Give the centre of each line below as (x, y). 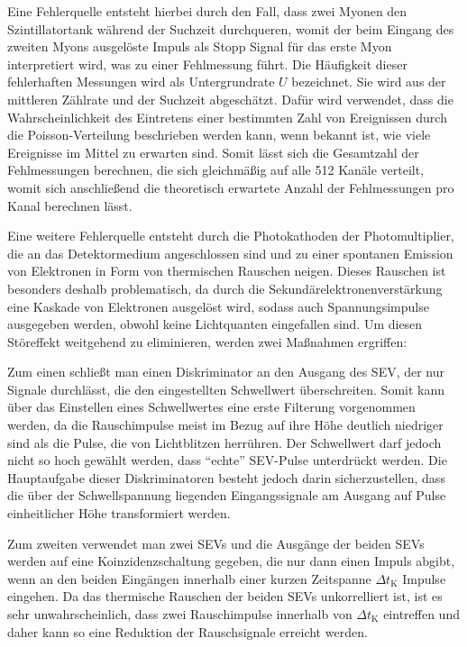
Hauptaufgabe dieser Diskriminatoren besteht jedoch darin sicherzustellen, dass (226, 477)
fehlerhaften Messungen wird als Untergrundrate (141, 82)
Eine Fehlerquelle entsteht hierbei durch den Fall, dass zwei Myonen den (207, 11)
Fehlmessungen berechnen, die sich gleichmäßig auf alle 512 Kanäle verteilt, (216, 170)
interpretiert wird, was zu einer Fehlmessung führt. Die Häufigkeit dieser (207, 64)
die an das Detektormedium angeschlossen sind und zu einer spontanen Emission (230, 253)
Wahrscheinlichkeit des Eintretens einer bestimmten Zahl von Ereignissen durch (227, 117)
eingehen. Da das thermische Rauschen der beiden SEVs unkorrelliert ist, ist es (225, 596)
